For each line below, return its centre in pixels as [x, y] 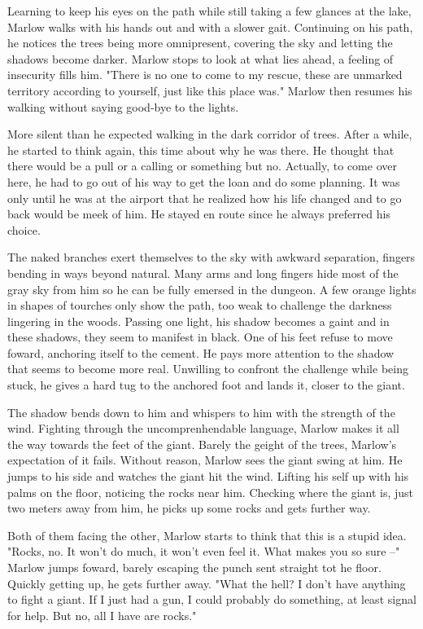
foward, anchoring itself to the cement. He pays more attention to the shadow [201, 352]
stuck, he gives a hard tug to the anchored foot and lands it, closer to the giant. [206, 385]
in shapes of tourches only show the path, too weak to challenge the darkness [200, 305]
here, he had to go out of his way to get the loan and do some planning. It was [204, 181]
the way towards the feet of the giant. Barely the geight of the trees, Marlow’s [202, 444]
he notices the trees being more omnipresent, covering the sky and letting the [200, 43]
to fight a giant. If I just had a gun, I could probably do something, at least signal [212, 599]
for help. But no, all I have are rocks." [102, 615]
